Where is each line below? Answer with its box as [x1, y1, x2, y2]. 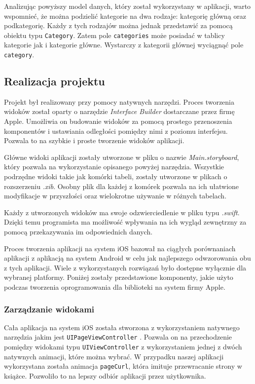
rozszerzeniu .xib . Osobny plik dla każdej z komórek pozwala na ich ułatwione [4, 181, 239, 191]
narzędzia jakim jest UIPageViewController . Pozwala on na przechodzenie [4, 332, 232, 342]
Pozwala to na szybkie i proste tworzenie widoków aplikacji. [4, 135, 184, 146]
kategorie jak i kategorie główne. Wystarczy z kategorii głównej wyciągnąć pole [4, 39, 244, 50]
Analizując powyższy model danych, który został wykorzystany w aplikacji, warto [4, 1, 251, 11]
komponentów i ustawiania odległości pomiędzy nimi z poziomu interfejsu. [4, 125, 228, 136]
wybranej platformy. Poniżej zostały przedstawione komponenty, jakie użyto [4, 272, 233, 282]
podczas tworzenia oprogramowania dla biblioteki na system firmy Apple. [4, 281, 225, 292]
